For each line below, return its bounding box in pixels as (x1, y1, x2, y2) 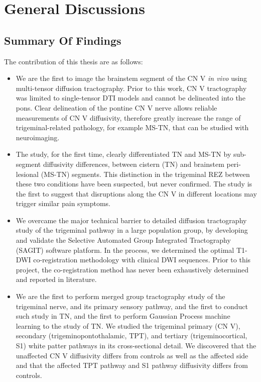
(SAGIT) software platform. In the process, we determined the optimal (16, 244, 234, 255)
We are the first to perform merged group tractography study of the (16, 291, 225, 302)
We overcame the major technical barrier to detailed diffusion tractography (16, 215, 247, 225)
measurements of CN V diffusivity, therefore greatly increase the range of (16, 112, 241, 123)
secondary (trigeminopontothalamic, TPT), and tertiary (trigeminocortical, (16, 330, 247, 341)
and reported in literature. (16, 274, 97, 284)
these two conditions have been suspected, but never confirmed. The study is (16, 178, 252, 189)
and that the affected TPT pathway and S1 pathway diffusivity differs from (16, 360, 248, 370)
